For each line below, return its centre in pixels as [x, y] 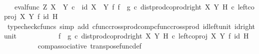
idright [245, 26]
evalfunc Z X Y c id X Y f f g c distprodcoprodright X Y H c [124, 6]
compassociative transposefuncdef [89, 45]
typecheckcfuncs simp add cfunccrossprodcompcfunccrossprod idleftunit [119, 26]
